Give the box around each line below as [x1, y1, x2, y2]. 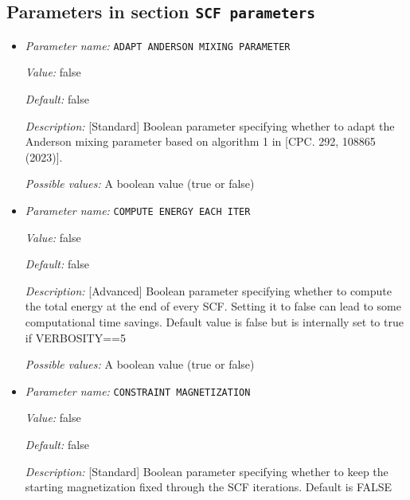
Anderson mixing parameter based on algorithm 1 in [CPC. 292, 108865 [25, 133, 376, 150]
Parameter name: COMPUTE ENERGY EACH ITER [25, 202, 251, 218]
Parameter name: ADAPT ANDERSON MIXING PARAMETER [25, 37, 291, 53]
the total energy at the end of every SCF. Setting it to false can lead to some [25, 298, 401, 314]
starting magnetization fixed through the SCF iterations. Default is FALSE [25, 479, 392, 495]
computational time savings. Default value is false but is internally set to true [25, 314, 404, 330]
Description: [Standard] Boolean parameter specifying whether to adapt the [25, 117, 395, 134]
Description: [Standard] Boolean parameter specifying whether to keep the [25, 463, 389, 479]
